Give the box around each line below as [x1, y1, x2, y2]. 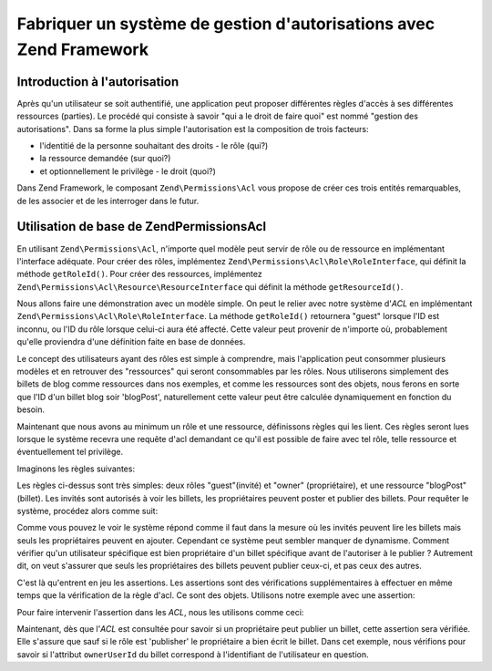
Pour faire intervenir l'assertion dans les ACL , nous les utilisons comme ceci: [16, 606, 304, 617]
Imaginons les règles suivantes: [16, 463, 136, 474]
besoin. [16, 404, 46, 415]
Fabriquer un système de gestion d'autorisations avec [16, 14, 436, 34]
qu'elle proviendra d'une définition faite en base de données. [16, 336, 246, 347]
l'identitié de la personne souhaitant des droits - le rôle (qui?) [39, 140, 269, 151]
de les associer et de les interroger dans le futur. [16, 195, 200, 206]
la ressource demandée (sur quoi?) [39, 153, 171, 164]
